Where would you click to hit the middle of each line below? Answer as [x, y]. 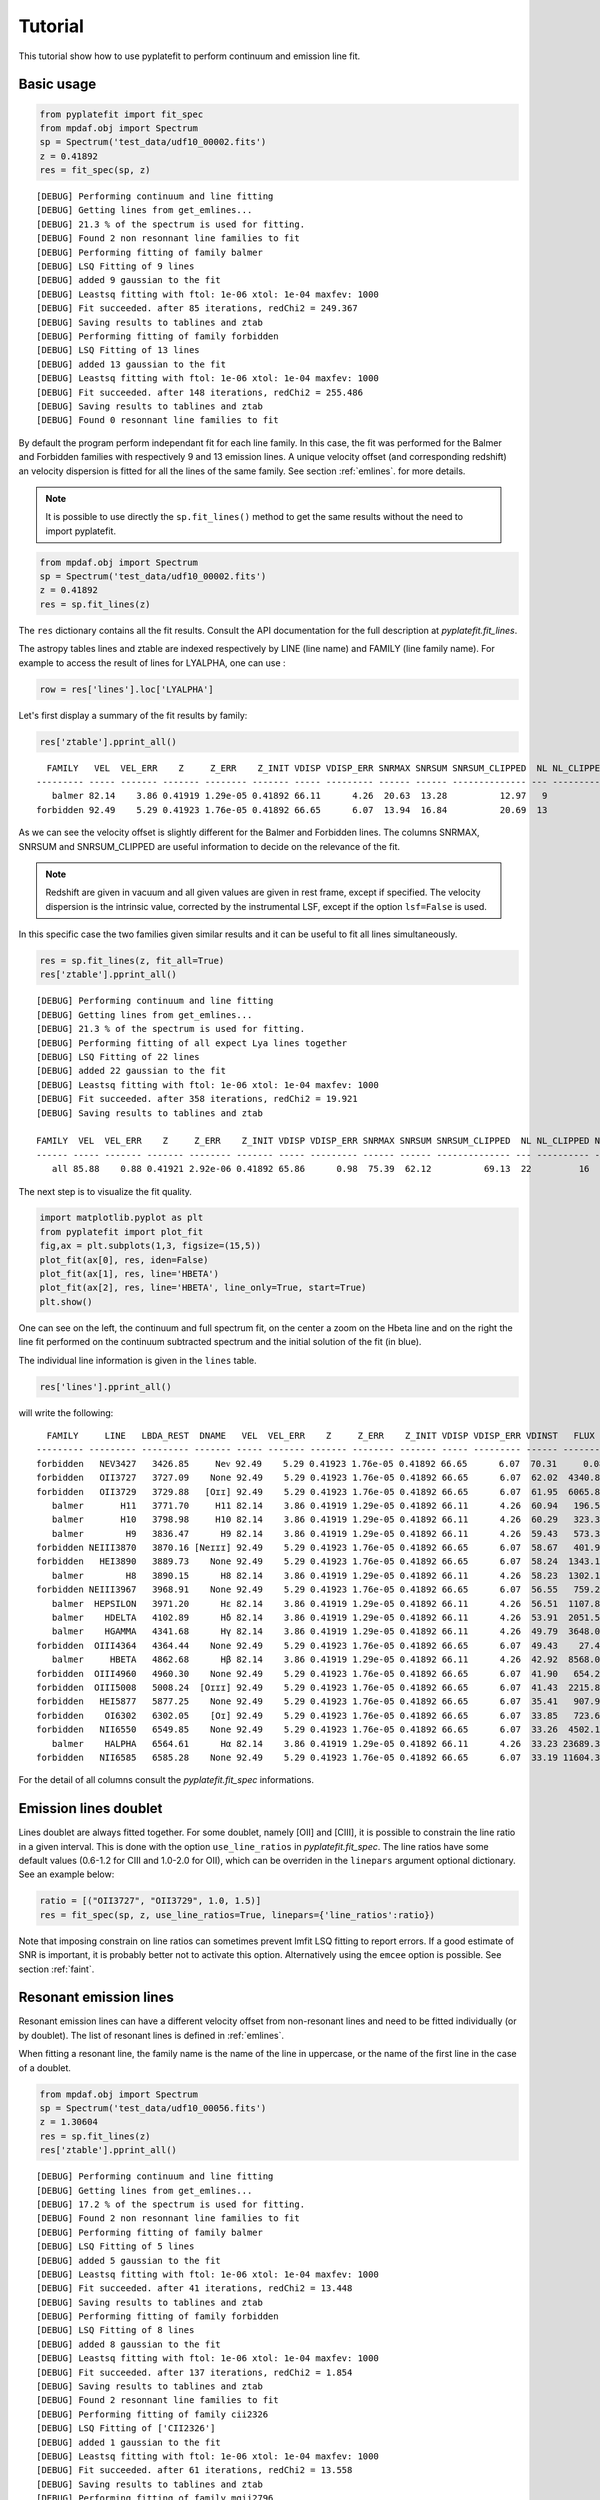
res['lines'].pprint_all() [105, 1386]
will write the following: [66, 1412]
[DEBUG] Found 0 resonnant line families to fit [157, 420]
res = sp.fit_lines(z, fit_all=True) [132, 961]
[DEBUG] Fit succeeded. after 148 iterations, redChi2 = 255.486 [200, 392]
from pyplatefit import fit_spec [121, 114]
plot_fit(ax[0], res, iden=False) [124, 1259]
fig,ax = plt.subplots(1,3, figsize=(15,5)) [150, 1246]
